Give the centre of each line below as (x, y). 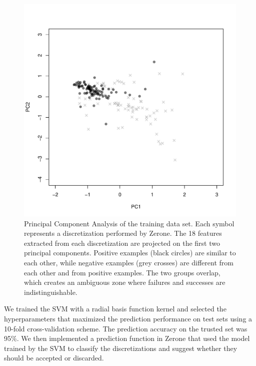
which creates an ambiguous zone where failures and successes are (125, 282)
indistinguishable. (51, 292)
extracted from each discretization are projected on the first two (122, 243)
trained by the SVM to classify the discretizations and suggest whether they (121, 348)
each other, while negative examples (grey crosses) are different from (129, 262)
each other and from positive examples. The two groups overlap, (122, 272)
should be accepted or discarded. (54, 358)
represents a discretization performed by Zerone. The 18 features (123, 233)
